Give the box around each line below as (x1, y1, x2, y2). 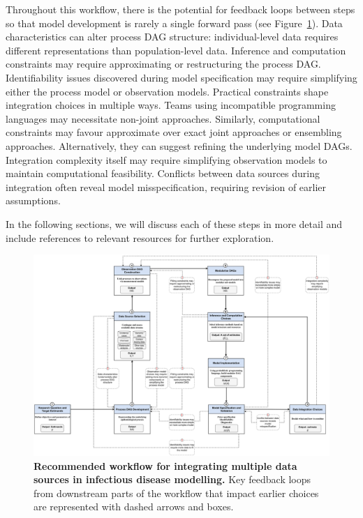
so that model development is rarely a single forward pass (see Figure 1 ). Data (6, 15, 343, 30)
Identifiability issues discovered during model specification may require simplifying (6, 70, 357, 84)
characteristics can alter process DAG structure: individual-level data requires (6, 29, 339, 44)
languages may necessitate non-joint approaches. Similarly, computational (6, 111, 320, 125)
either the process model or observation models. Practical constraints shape (6, 84, 329, 98)
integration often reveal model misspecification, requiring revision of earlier (6, 179, 327, 194)
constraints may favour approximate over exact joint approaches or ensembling (6, 125, 342, 139)
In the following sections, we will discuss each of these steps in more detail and (6, 216, 343, 231)
